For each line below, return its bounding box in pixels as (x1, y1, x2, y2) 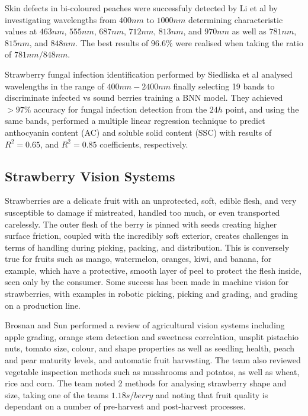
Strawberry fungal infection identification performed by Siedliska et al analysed (5, 68, 293, 80)
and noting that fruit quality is (156, 388, 268, 401)
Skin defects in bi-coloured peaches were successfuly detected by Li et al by (5, 2, 278, 14)
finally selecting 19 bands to (173, 79, 275, 92)
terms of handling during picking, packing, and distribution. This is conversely (5, 241, 290, 253)
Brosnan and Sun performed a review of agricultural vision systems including (5, 319, 285, 331)
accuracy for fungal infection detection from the (33, 103, 207, 115)
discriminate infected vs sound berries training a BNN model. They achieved (5, 91, 283, 104)
